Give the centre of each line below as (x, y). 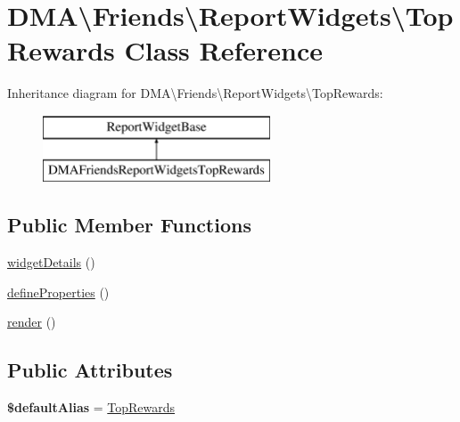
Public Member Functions (129, 225)
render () (32, 322)
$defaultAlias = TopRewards (91, 407)
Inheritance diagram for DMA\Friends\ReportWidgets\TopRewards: (195, 93)
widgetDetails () (51, 262)
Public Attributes (90, 370)
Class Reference (224, 50)
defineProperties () (58, 292)
